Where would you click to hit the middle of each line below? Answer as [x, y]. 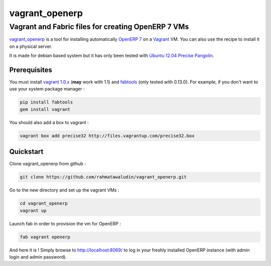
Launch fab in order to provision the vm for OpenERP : [65, 223]
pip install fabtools [46, 102]
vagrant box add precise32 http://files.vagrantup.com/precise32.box [107, 136]
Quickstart [26, 152]
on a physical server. [31, 46]
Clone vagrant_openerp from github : [48, 164]
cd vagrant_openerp [44, 203]
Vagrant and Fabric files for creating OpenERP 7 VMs [99, 27]
